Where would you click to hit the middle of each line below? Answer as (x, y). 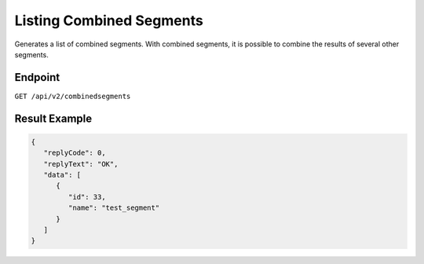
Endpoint (37, 77)
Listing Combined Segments (109, 20)
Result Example (53, 118)
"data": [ (62, 175)
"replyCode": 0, (75, 153)
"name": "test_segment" (114, 208)
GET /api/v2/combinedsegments (73, 96)
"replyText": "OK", (81, 164)
